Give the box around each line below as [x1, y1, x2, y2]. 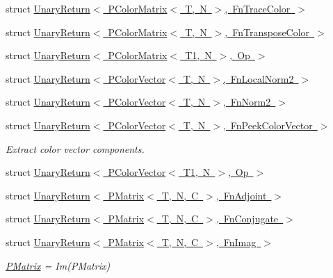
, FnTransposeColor [225, 24, 310, 39]
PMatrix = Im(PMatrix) [6, 258, 111, 272]
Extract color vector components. [6, 141, 145, 156]
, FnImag [216, 234, 257, 249]
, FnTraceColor [225, 1, 291, 15]
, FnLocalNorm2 [222, 71, 294, 85]
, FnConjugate [216, 211, 279, 226]
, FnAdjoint [216, 188, 267, 202]
